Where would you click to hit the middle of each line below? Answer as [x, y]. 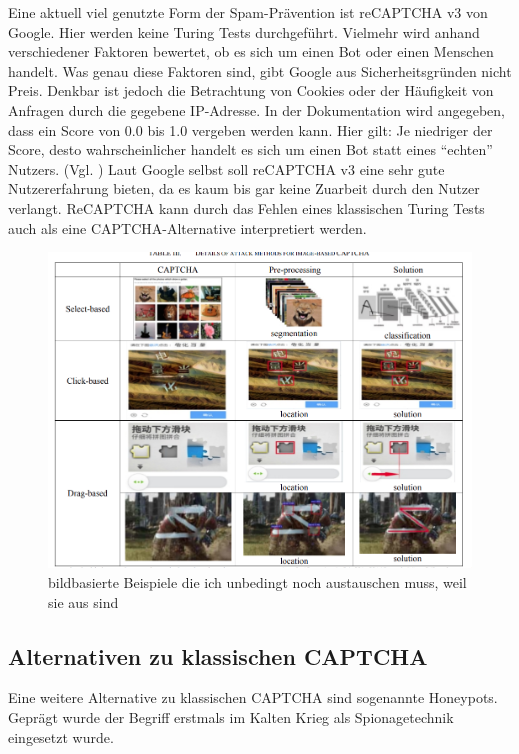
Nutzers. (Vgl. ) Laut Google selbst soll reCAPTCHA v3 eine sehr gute [226, 168]
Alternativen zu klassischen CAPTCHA [218, 655]
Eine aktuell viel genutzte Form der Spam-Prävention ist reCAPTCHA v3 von [248, 12]
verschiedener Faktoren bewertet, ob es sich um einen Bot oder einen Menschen [251, 51]
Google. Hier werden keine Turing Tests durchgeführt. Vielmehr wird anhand [244, 31]
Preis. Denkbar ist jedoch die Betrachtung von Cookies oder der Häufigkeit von [251, 90]
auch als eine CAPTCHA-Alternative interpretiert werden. [187, 227]
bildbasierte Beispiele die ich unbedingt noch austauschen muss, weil [257, 581]
